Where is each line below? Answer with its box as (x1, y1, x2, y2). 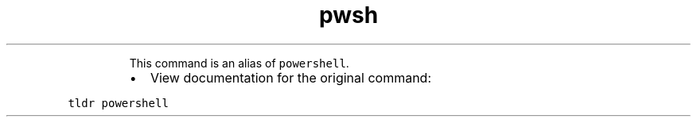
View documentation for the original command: (150, 69, 432, 86)
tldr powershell (68, 96, 169, 110)
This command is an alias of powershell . (129, 56, 349, 70)
